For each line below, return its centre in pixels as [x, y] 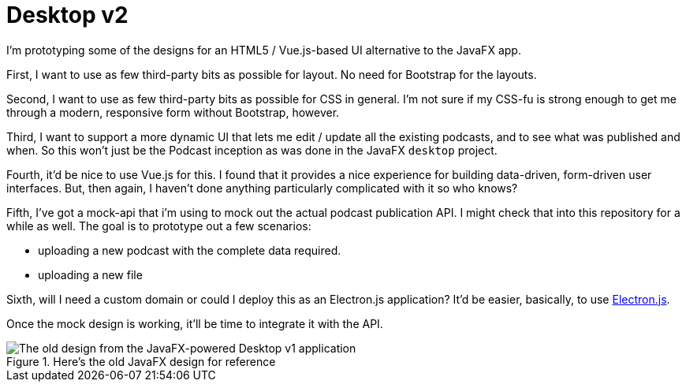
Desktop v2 [67, 15]
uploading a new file [90, 274]
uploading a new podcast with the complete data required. [190, 250]
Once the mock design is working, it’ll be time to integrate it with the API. [195, 323]
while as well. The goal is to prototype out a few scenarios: [159, 226]
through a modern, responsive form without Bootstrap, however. [173, 112]
